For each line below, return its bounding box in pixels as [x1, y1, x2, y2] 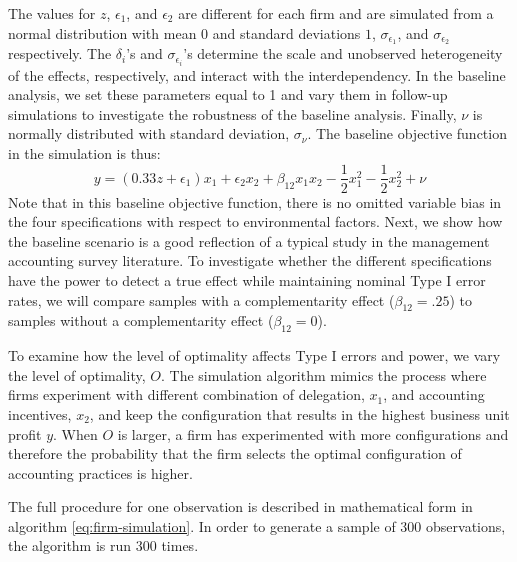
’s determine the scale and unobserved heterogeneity [183, 43, 503, 64]
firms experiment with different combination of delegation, [8, 384, 365, 405]
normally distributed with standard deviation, [8, 123, 290, 144]
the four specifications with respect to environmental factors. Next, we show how [8, 211, 503, 232]
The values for [8, 3, 96, 23]
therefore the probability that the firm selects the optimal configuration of [8, 443, 462, 464]
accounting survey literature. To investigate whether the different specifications [8, 250, 492, 271]
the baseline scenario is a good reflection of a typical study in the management [8, 230, 490, 251]
